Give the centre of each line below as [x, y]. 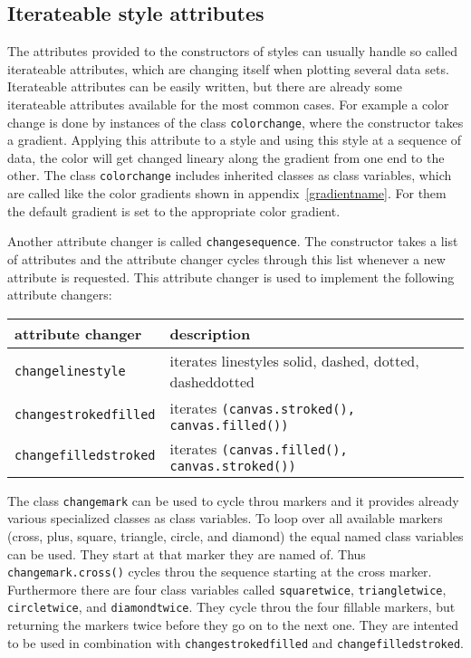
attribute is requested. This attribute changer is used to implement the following [231, 277]
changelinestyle [70, 371]
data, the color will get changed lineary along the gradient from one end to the [226, 157]
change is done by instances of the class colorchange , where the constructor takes [235, 122]
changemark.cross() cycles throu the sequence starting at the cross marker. [220, 572]
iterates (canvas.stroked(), [262, 407]
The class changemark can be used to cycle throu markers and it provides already [233, 500]
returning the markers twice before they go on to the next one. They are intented [233, 625]
